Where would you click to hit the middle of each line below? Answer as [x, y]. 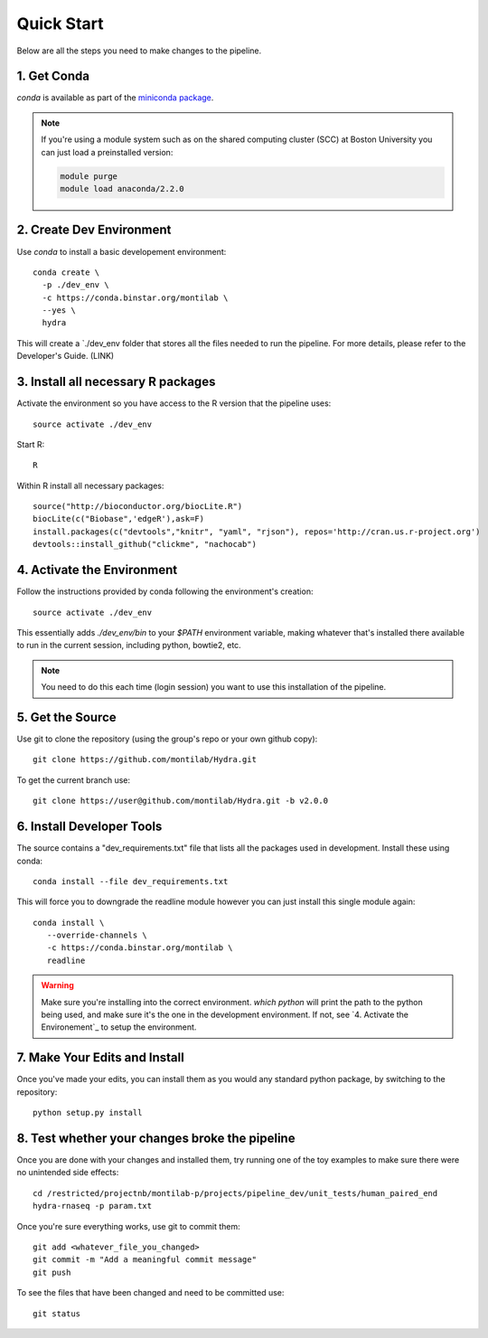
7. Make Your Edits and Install [100, 1058]
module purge [89, 176]
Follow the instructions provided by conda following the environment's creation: [165, 591]
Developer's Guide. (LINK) [66, 356]
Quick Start [60, 24]
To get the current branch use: [74, 780]
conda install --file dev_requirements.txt [131, 881]
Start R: [31, 444]
